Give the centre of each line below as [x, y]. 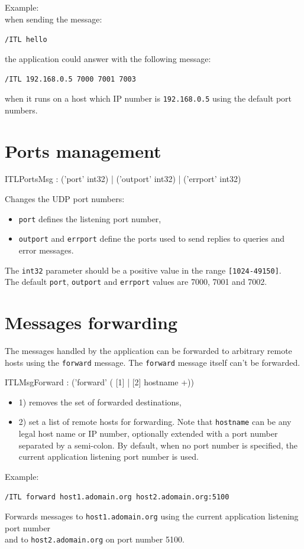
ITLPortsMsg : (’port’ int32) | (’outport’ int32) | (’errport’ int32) [123, 179]
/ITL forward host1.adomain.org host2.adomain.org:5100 [117, 497]
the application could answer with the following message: [108, 58]
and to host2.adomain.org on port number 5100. [95, 539]
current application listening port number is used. [109, 457]
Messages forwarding [91, 322]
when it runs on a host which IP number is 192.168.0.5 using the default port [148, 98]
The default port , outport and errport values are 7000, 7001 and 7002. [136, 282]
